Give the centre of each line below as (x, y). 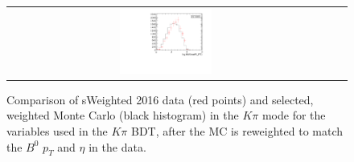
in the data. (117, 146)
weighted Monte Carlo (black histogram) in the (123, 115)
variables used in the (57, 131)
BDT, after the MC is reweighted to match (237, 131)
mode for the (294, 115)
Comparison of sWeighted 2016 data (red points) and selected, (160, 99)
